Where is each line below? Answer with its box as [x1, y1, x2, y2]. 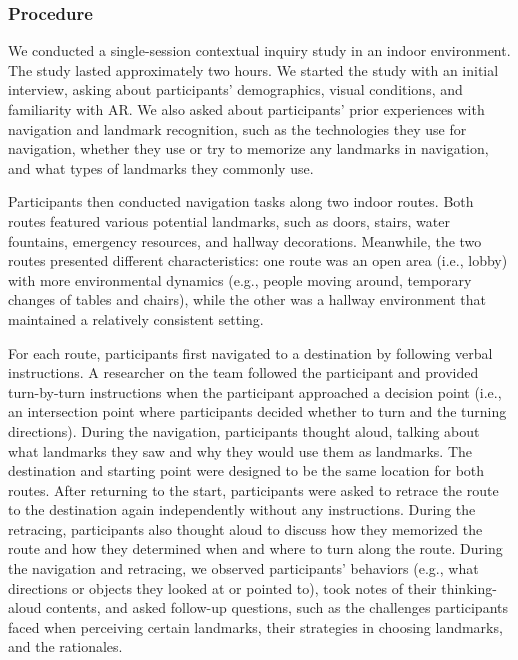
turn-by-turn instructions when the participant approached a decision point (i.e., [8, 381, 502, 402]
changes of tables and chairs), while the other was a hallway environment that [8, 289, 486, 310]
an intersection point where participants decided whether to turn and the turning [8, 401, 507, 422]
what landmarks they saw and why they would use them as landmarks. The [8, 440, 473, 461]
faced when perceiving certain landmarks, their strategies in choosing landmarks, [8, 616, 503, 637]
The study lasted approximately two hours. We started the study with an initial [8, 59, 499, 80]
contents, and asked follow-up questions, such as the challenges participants [46, 597, 508, 618]
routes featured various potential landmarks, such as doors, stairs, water [8, 210, 450, 231]
